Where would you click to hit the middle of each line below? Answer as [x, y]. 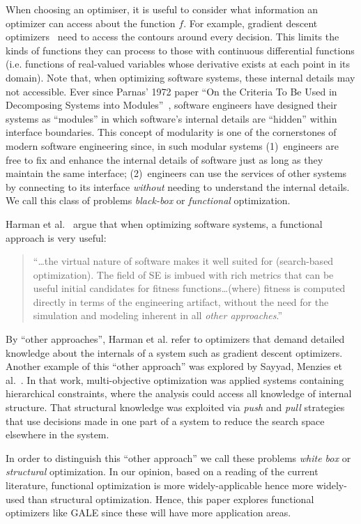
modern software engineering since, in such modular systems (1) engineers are [172, 145]
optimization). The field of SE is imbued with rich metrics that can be [183, 274]
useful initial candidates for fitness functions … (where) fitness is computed [189, 288]
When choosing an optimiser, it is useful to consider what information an [162, 9]
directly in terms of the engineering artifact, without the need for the [181, 301]
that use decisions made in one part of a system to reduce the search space [165, 421]
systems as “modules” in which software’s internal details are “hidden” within [171, 118]
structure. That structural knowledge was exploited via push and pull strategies [175, 407]
